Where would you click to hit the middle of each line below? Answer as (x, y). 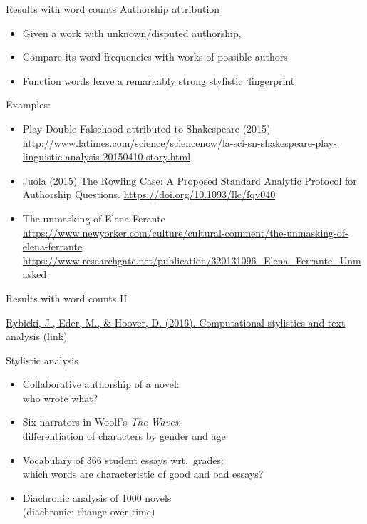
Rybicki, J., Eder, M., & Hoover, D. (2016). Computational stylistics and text (176, 322)
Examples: (28, 104)
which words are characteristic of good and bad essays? (143, 474)
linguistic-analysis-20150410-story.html (107, 156)
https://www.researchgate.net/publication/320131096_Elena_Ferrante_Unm (192, 260)
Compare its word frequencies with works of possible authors (155, 57)
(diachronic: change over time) (89, 512)
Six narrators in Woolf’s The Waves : (102, 422)
